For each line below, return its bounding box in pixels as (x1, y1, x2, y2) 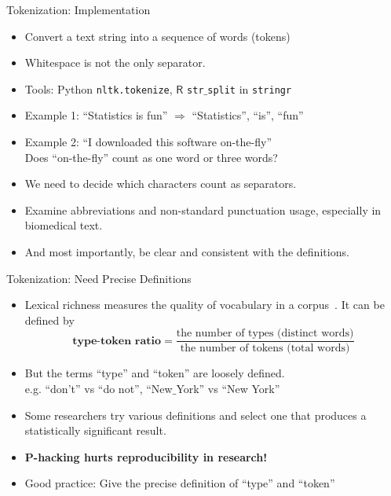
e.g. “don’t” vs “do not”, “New (24, 380, 173, 397)
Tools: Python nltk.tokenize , (24, 80, 173, 97)
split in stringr (207, 80, 292, 97)
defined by (24, 311, 75, 328)
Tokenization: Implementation (6, 2, 151, 17)
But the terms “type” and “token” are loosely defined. (24, 365, 285, 381)
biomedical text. (24, 217, 103, 233)
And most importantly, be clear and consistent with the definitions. (24, 244, 349, 259)
